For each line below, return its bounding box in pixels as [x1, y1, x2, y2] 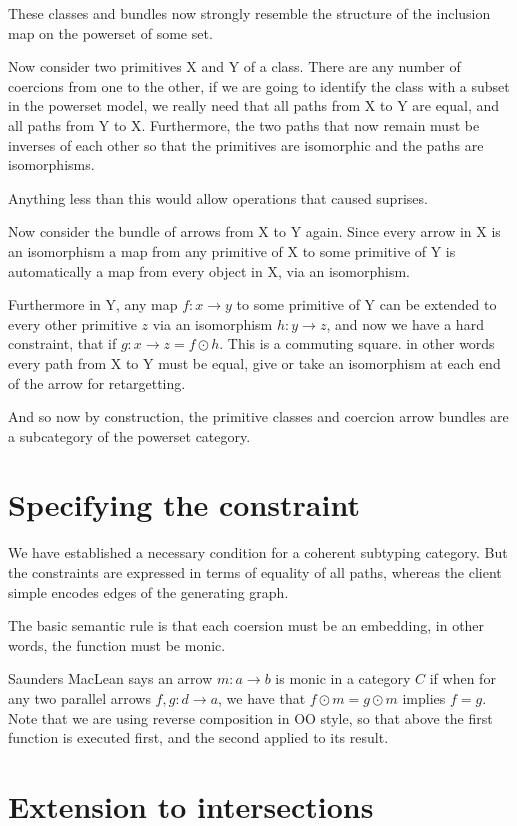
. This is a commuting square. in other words [219, 333, 495, 354]
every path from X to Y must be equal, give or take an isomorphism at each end [8, 352, 501, 373]
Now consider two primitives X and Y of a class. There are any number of [8, 56, 461, 77]
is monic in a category [275, 668, 411, 689]
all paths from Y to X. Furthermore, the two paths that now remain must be [8, 114, 480, 135]
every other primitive [8, 313, 137, 334]
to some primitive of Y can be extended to [236, 294, 497, 315]
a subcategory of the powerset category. [8, 425, 251, 446]
